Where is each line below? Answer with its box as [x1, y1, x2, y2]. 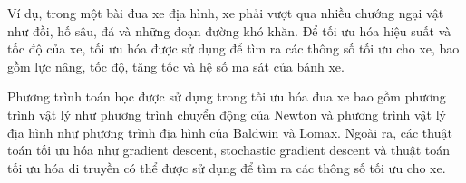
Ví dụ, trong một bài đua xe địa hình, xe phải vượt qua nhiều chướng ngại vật [7, 4, 444, 22]
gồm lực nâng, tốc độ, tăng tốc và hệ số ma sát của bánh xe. [7, 56, 345, 75]
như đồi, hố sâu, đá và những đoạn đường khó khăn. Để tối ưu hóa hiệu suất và [7, 21, 451, 40]
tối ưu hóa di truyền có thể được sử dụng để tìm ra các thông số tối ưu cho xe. [7, 158, 446, 177]
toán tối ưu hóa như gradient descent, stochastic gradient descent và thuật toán [7, 140, 451, 159]
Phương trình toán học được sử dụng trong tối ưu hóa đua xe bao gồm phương [7, 87, 446, 106]
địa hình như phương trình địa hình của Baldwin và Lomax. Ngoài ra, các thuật [7, 122, 452, 141]
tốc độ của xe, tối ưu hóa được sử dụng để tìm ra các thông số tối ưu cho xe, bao [7, 39, 460, 58]
